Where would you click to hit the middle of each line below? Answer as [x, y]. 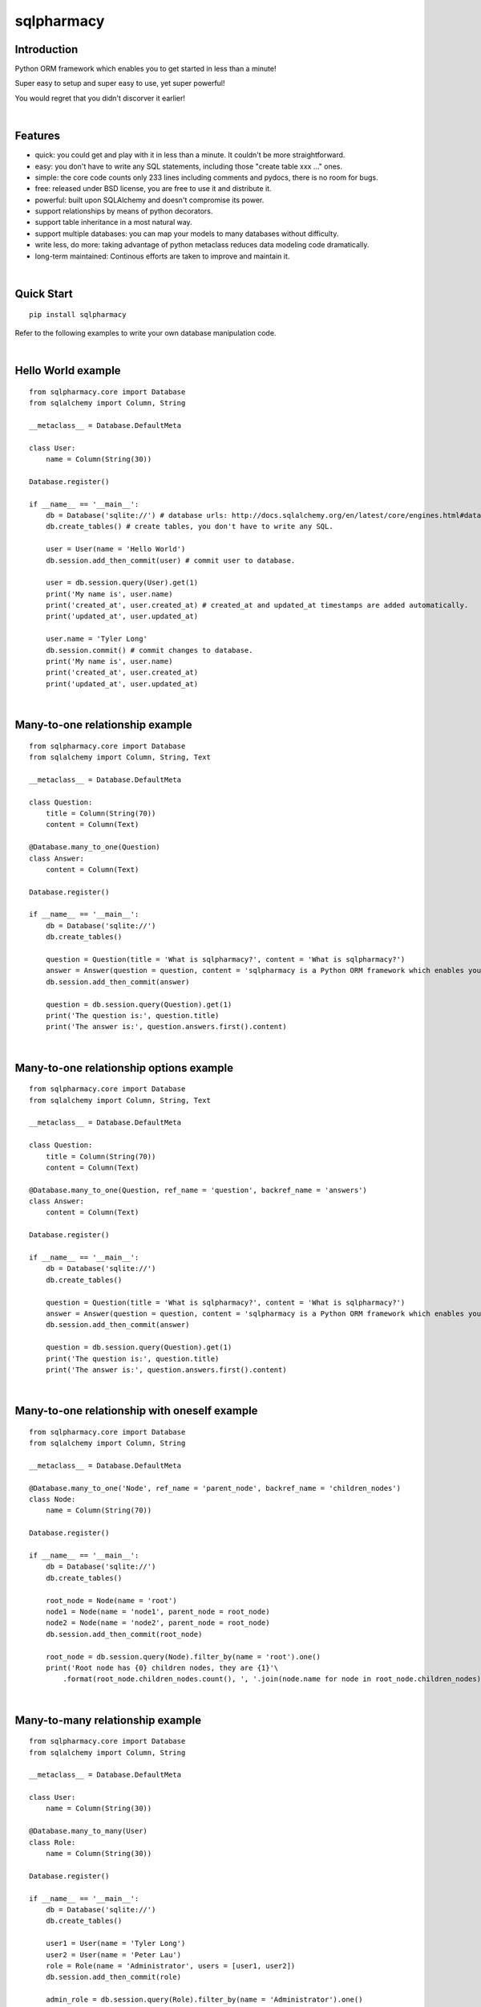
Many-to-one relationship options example [124, 1068]
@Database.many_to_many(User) [89, 1831]
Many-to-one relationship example [103, 725]
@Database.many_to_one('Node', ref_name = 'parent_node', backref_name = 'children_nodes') [215, 1488]
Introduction [46, 49]
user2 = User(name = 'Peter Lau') [113, 1954]
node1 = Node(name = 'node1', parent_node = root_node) [158, 1611]
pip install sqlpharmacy [78, 315]
